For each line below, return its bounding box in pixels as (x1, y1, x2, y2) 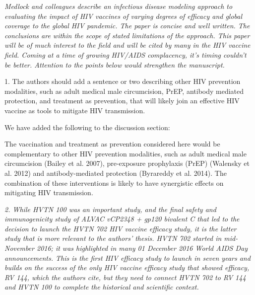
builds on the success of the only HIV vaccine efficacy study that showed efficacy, (4, 262, 250, 273)
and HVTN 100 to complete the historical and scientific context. (4, 282, 199, 292)
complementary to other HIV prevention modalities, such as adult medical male (4, 148, 247, 158)
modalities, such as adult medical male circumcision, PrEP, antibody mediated (4, 85, 244, 96)
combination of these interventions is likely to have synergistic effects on (4, 177, 224, 188)
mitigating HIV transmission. (4, 187, 93, 198)
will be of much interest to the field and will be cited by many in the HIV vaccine (4, 40, 251, 50)
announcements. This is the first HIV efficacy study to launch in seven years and (4, 252, 251, 263)
